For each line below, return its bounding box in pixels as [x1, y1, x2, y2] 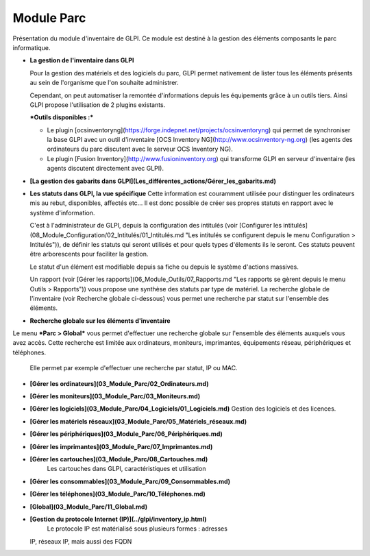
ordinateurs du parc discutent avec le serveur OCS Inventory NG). [47, 145, 233, 154]
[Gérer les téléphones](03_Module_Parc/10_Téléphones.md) [29, 490, 206, 498]
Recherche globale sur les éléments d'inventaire [29, 316, 171, 325]
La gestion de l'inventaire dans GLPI [29, 56, 134, 64]
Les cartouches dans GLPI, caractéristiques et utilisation [47, 465, 206, 473]
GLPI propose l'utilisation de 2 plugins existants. [29, 100, 166, 109]
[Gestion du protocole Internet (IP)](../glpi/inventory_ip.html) [29, 515, 207, 523]
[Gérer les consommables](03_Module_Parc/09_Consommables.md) [29, 477, 231, 485]
